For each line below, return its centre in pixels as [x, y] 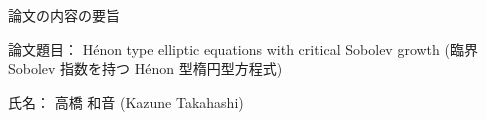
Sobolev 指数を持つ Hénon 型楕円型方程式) [145, 68]
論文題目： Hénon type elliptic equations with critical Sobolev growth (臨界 [243, 48]
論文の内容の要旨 [64, 15]
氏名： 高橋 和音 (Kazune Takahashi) [126, 101]
